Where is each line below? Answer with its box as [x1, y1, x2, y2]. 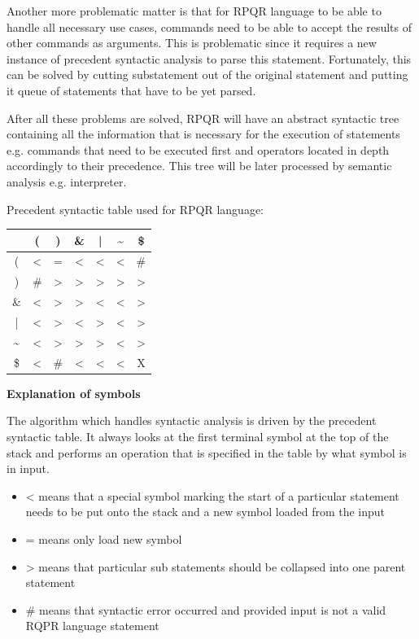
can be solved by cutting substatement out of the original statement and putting [7, 66, 408, 83]
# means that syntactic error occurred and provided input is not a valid [25, 601, 386, 618]
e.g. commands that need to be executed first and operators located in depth [7, 141, 390, 158]
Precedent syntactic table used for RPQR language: [7, 200, 264, 217]
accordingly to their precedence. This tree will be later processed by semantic [7, 157, 392, 174]
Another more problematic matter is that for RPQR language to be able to [7, 2, 382, 19]
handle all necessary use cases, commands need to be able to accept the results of [7, 18, 412, 35]
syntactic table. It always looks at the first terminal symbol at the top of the [7, 427, 389, 444]
